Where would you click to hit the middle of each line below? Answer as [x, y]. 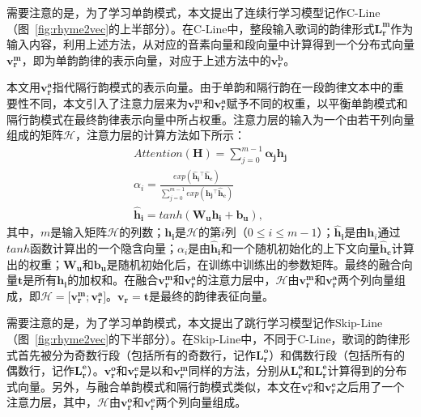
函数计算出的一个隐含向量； [103, 248]
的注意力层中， [236, 280]
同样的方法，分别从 [239, 370]
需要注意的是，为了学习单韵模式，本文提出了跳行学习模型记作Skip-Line [195, 323]
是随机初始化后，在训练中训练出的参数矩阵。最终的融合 [254, 264]
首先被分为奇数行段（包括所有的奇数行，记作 [136, 354]
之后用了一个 [370, 386]
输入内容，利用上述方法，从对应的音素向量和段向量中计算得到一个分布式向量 [210, 44]
